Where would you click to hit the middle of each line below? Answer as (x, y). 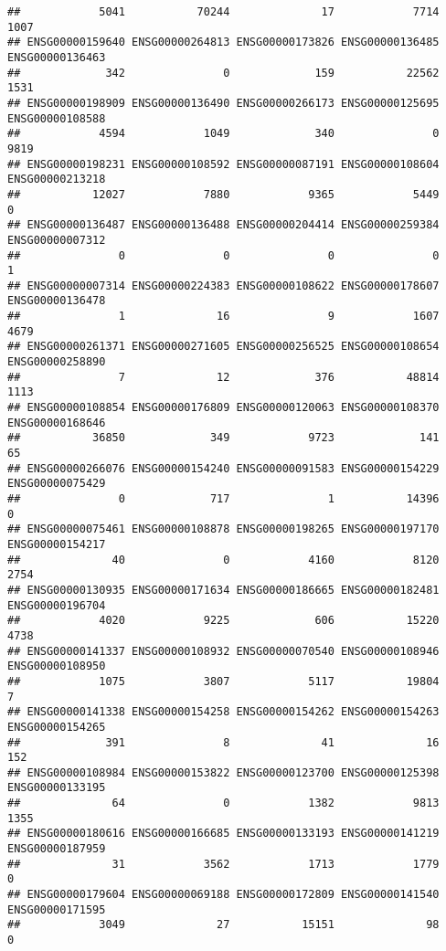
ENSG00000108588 (57, 118)
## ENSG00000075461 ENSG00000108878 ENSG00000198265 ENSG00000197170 (223, 529)
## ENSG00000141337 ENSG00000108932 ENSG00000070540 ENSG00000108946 (223, 651)
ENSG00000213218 (57, 180)
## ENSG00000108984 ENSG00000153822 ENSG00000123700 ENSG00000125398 (223, 772)
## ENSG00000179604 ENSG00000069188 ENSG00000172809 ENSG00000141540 (223, 895)
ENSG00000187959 (57, 849)
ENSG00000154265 (57, 727)
